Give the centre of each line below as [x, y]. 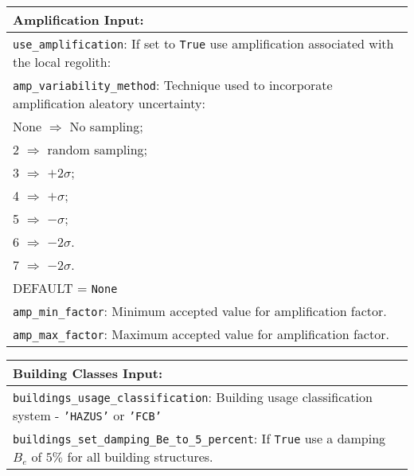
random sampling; [98, 149]
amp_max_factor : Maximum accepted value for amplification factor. [201, 334]
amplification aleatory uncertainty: [109, 103]
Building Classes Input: [88, 373]
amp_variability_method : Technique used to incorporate [173, 85]
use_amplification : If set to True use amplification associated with [203, 43]
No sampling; [106, 126]
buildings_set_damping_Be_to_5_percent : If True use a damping [199, 438]
